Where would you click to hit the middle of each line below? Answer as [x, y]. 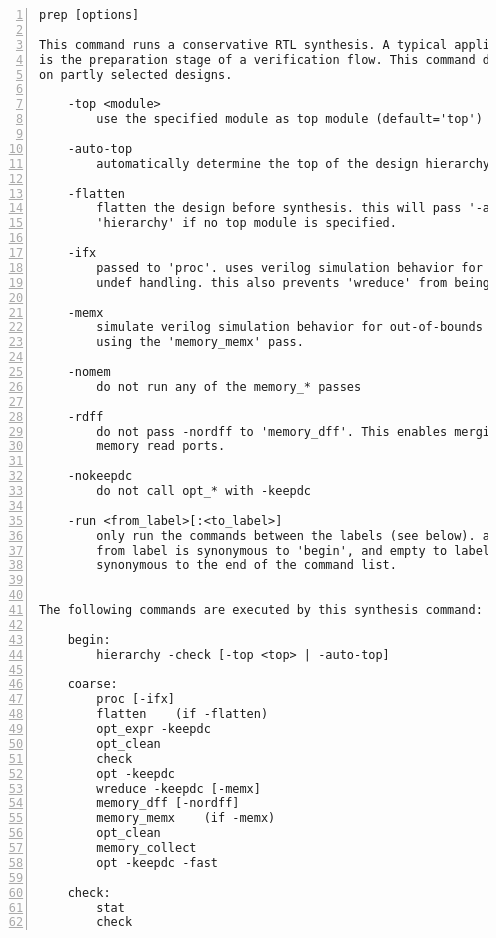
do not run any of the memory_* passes [229, 386]
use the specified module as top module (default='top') [289, 119]
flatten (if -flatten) [182, 714]
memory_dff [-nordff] [168, 803]
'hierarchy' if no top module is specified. [246, 223]
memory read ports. [161, 446]
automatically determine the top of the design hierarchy [293, 163]
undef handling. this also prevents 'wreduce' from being [293, 282]
